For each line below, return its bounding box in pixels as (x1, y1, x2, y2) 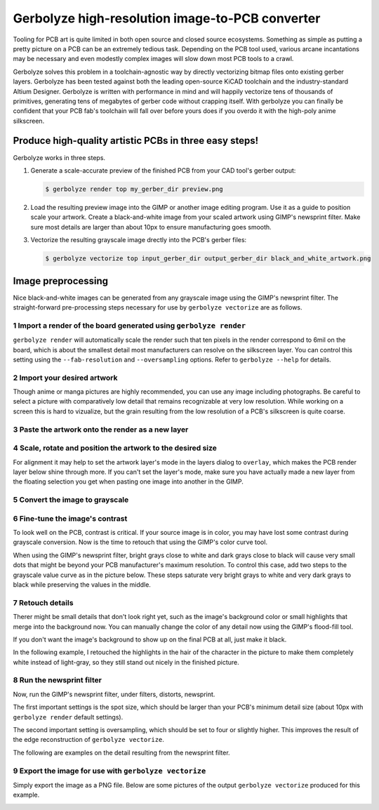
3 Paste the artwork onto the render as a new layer (13, 425, 189, 434)
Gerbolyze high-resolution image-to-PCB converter (13, 11, 321, 26)
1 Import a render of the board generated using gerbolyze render (13, 320, 246, 330)
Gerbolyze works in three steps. (13, 153, 105, 161)
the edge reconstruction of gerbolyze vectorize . (13, 736, 165, 744)
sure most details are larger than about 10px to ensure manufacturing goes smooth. (30, 223, 272, 231)
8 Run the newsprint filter (13, 675, 102, 685)
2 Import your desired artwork (13, 373, 118, 383)
